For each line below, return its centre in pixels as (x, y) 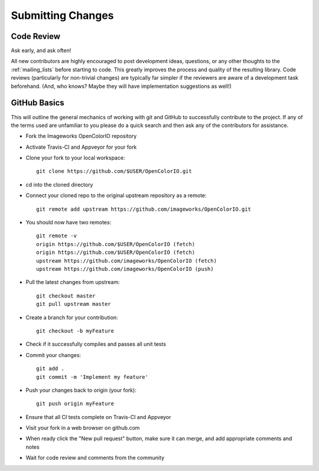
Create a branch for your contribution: (72, 317)
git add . (50, 369)
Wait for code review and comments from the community (95, 458)
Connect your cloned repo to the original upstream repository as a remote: (116, 195)
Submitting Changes (62, 15)
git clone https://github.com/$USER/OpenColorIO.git (114, 171)
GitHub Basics (38, 103)
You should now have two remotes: (69, 223)
